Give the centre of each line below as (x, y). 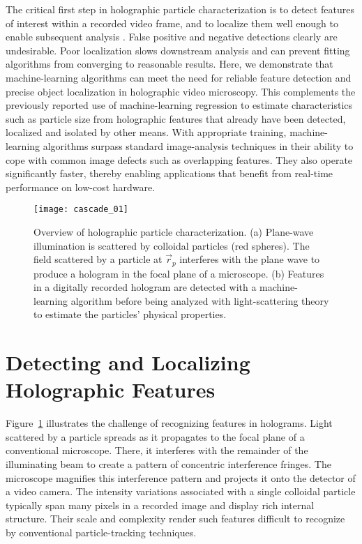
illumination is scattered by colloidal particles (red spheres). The (172, 245)
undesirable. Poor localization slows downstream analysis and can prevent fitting (178, 50)
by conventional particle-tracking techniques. (101, 532)
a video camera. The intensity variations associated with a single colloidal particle (181, 491)
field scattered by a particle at (98, 259)
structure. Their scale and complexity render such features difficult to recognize (175, 519)
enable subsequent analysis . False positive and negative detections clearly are (172, 37)
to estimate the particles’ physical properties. (130, 314)
